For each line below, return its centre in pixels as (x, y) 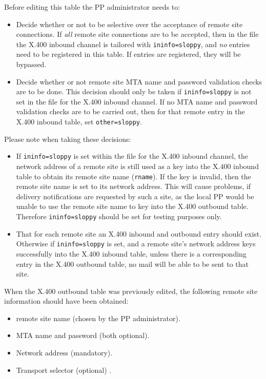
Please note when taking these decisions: (68, 139)
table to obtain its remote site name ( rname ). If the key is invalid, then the (134, 176)
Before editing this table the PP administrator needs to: (92, 7)
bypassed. (31, 64)
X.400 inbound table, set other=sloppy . (79, 122)
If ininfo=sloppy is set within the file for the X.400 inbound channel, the (132, 156)
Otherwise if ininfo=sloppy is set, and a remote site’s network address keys (136, 244)
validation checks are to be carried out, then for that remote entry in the (130, 111)
